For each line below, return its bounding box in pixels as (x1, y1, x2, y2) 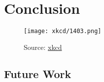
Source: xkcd (24, 41, 62, 52)
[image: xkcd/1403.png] (24, 28, 102, 35)
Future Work (4, 66, 71, 81)
